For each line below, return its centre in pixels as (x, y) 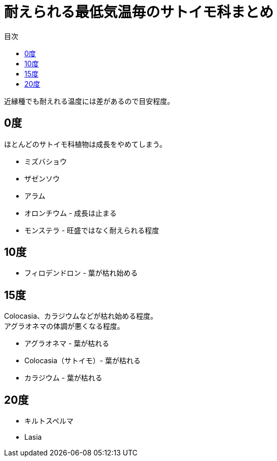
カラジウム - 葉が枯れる (64, 378)
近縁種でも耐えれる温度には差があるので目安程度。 (89, 101)
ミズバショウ (46, 161)
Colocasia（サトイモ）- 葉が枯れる (83, 361)
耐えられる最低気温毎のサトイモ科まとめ (139, 12)
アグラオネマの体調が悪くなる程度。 (64, 326)
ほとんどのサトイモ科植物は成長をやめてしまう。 (85, 144)
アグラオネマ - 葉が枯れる (67, 343)
